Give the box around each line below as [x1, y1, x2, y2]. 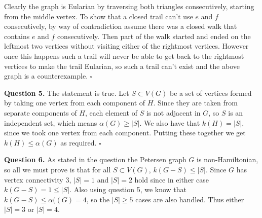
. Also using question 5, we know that [69, 184, 187, 195]
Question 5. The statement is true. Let [4, 87, 129, 98]
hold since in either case [134, 174, 209, 185]
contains [4, 30, 30, 41]
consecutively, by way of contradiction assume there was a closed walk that [4, 21, 237, 31]
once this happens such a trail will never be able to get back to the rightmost [4, 50, 244, 61]
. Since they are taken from [153, 97, 238, 108]
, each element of [85, 107, 138, 118]
